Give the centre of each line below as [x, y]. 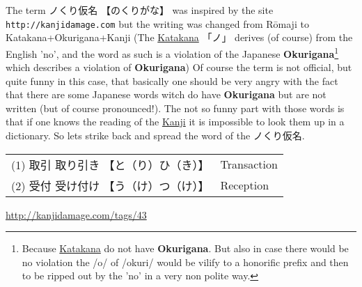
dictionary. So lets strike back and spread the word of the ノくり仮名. [155, 135]
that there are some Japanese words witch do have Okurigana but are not [166, 94]
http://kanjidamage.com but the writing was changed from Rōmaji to [157, 23]
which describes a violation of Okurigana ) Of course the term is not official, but [179, 67]
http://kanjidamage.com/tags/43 [76, 214]
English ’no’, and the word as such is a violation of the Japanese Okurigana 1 [172, 52]
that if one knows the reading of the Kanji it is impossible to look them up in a [175, 122]
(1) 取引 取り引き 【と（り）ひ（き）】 [110, 164]
